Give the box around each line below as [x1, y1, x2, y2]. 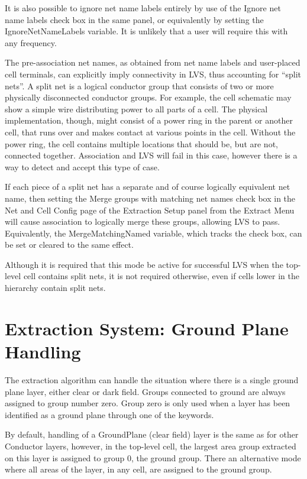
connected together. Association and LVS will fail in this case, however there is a [5, 149, 298, 161]
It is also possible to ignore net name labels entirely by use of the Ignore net [5, 2, 281, 14]
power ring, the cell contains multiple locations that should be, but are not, [5, 137, 278, 150]
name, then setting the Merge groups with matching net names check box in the [5, 192, 296, 204]
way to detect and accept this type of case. [5, 160, 160, 173]
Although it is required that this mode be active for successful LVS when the [5, 258, 283, 270]
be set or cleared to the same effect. [5, 238, 134, 251]
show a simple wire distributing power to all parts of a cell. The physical [5, 102, 268, 115]
